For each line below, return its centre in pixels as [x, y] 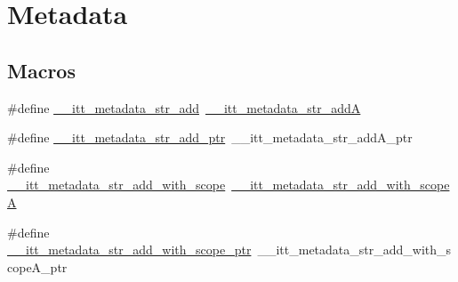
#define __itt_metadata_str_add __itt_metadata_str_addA [184, 107]
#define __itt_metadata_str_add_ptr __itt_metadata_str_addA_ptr [210, 137]
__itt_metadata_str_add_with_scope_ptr [129, 250]
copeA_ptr [37, 266]
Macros [41, 70]
